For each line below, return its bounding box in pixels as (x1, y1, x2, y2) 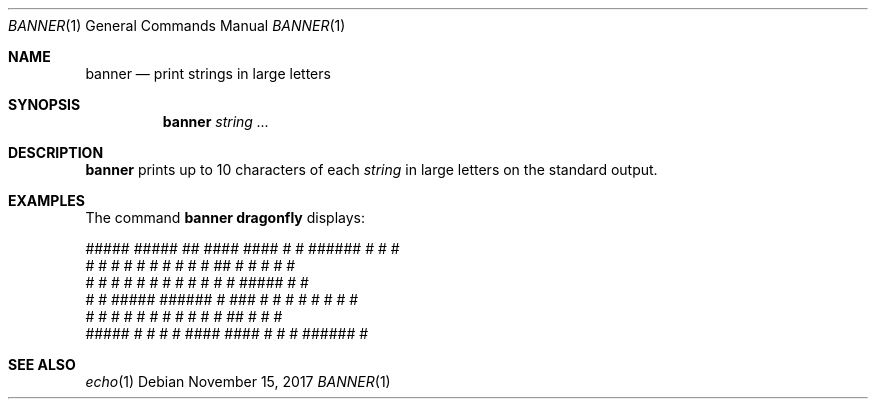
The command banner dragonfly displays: (85, 209, 366, 226)
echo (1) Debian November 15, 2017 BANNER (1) (85, 373, 391, 390)
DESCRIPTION (8, 144, 104, 161)
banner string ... (162, 113, 269, 130)
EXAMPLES (8, 192, 85, 209)
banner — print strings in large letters (85, 65, 331, 82)
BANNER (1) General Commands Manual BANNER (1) (8, 17, 346, 34)
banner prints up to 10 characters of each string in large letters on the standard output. (85, 161, 658, 178)
